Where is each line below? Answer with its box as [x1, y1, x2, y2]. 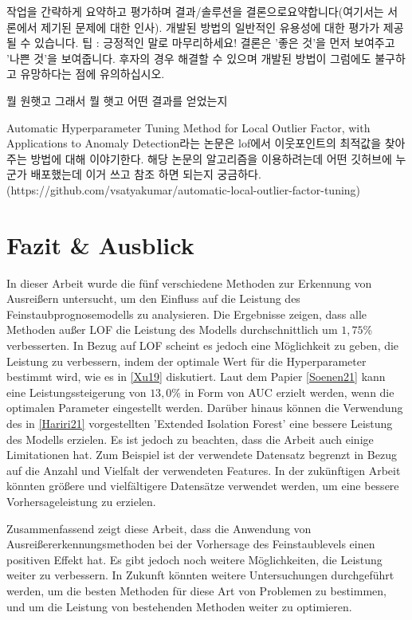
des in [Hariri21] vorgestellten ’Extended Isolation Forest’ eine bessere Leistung [6, 415, 393, 431]
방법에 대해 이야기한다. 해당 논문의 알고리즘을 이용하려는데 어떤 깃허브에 [30, 150, 392, 167]
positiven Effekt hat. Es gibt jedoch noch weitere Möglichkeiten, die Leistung [6, 551, 383, 567]
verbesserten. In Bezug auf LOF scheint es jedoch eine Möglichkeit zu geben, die [6, 337, 399, 354]
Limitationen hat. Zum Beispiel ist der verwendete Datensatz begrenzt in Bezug [6, 446, 397, 463]
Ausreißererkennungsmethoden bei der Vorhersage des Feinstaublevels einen [6, 536, 375, 552]
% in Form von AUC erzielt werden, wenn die [171, 383, 394, 400]
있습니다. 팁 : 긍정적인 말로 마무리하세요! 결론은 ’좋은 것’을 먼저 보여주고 [34, 34, 395, 51]
